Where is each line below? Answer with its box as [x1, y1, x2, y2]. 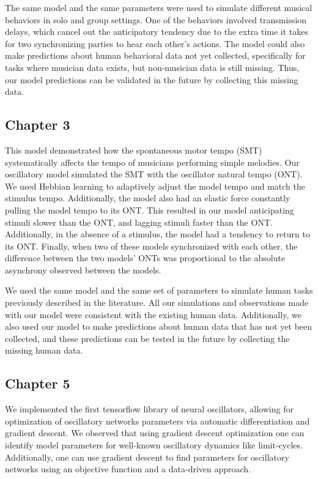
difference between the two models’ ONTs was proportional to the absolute [5, 251, 286, 264]
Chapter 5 [5, 374, 70, 393]
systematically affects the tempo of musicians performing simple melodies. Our [5, 155, 300, 168]
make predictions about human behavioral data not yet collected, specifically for [5, 49, 306, 62]
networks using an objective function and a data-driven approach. [5, 462, 251, 475]
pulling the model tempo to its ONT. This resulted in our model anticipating [5, 203, 294, 216]
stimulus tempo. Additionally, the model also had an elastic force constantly [5, 191, 290, 204]
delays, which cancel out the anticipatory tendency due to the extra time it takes [5, 25, 309, 38]
